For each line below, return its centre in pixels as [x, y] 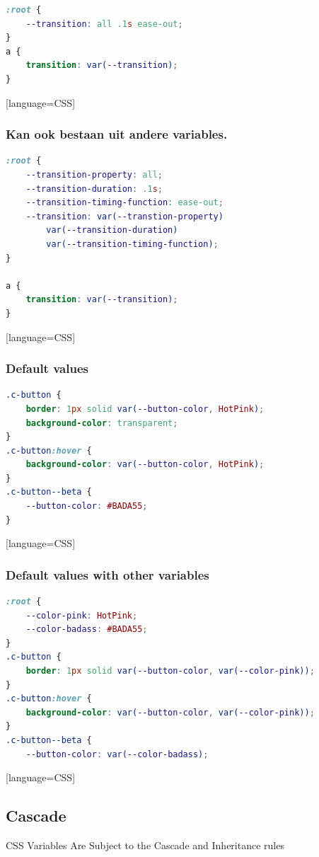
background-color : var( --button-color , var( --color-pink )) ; [170, 712]
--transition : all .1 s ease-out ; [104, 24]
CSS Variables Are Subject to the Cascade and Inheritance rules [145, 845]
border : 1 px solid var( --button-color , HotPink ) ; [145, 409]
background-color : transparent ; [102, 423]
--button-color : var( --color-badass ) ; [117, 754]
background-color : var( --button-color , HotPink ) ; [145, 465]
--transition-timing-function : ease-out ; [124, 203]
